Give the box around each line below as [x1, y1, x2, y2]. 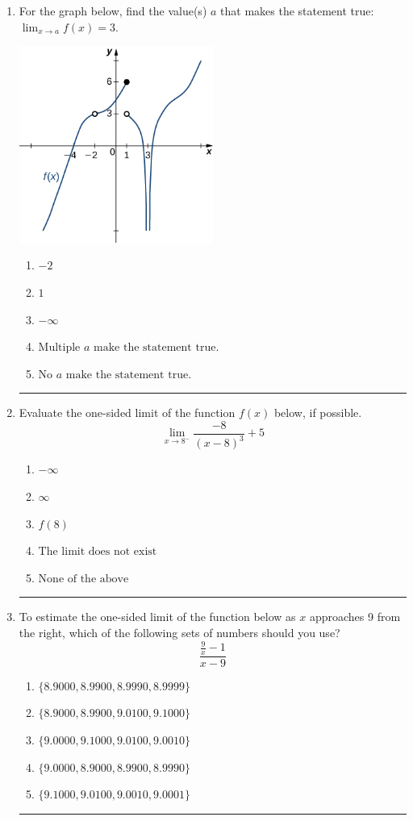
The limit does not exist [38, 546, 157, 558]
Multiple [38, 342, 81, 354]
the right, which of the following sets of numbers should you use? [19, 623, 340, 640]
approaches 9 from [309, 608, 401, 625]
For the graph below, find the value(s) [19, 2, 207, 19]
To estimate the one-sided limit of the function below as [19, 608, 296, 625]
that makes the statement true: [220, 2, 374, 19]
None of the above [38, 573, 129, 585]
